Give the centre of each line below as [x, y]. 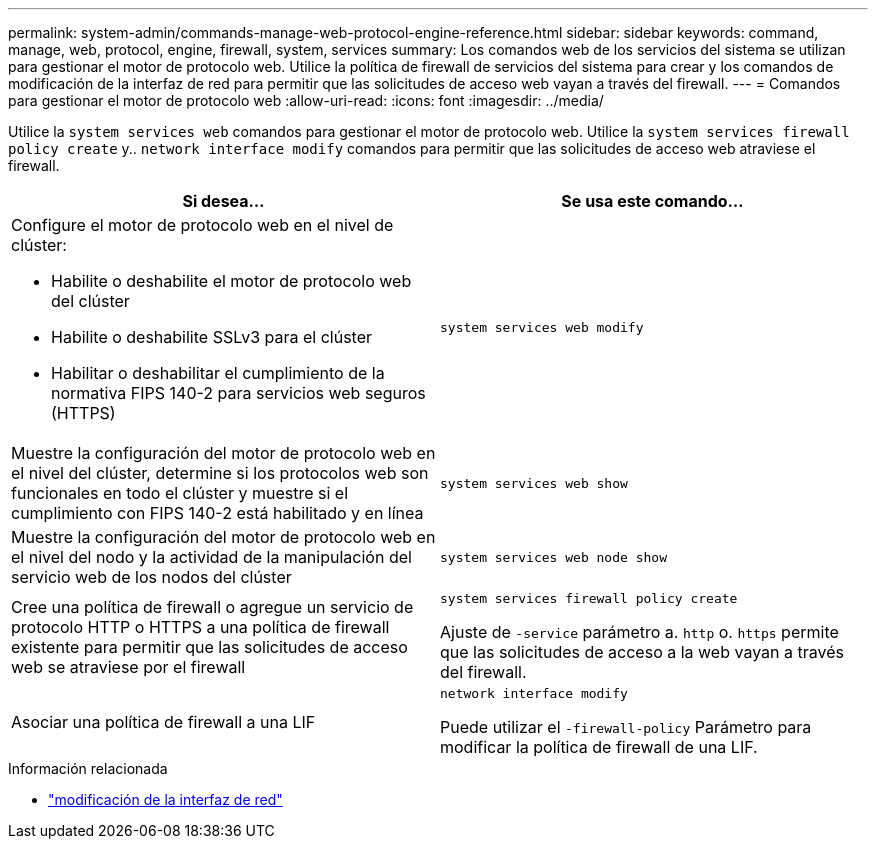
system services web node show [553, 557]
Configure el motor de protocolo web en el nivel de [202, 225]
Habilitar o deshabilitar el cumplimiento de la [218, 373]
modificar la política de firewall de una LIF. [599, 747]
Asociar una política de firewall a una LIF [163, 721]
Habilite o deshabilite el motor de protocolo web [231, 281]
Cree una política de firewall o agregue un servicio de [212, 606]
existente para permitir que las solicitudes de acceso [209, 646]
